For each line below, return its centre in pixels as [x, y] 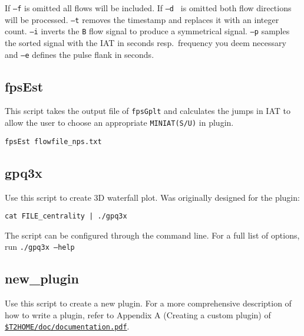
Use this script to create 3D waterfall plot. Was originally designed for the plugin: [152, 197]
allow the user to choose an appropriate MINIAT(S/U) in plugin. [119, 123]
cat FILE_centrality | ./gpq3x [66, 216]
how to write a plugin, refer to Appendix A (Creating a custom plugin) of [138, 314]
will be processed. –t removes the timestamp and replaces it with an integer [142, 19]
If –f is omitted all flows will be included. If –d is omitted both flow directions [148, 8]
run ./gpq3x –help [40, 247]
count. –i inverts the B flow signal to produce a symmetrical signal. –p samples [147, 31]
